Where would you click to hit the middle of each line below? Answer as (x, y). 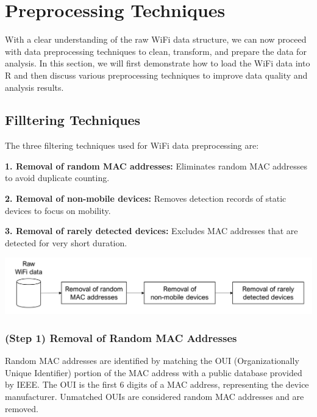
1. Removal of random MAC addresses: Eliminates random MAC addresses (156, 166)
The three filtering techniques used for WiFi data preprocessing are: (132, 145)
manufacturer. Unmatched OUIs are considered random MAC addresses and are (155, 397)
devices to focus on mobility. (58, 210)
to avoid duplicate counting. (57, 178)
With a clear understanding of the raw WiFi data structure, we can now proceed (156, 39)
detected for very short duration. (66, 242)
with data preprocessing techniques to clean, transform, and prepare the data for (156, 51)
